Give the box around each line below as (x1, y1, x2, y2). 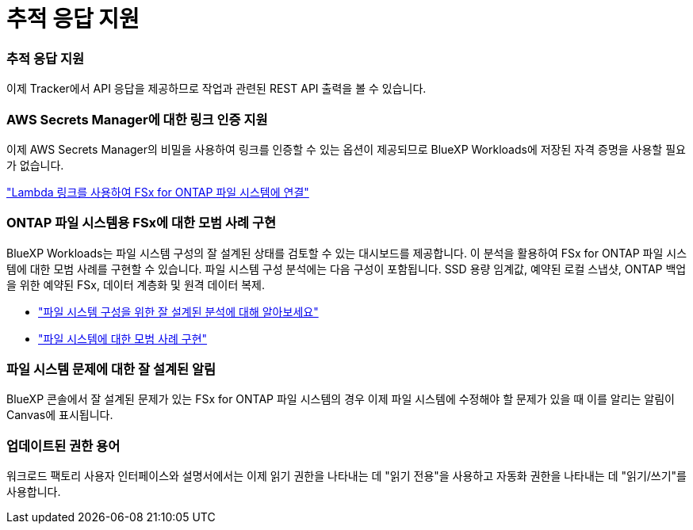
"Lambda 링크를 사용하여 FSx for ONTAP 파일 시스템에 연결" (6, 185, 309, 199)
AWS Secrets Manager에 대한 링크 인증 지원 (6, 111, 268, 128)
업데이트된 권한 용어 (6, 437, 121, 454)
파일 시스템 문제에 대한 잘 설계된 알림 (6, 361, 216, 377)
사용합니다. (6, 485, 61, 499)
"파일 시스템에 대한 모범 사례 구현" (38, 331, 208, 345)
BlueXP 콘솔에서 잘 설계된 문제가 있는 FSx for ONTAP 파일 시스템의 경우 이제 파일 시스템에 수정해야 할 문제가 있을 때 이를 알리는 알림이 (6, 392, 675, 406)
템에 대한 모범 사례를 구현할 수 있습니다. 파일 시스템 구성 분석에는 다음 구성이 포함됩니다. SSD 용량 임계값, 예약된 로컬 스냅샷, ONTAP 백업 (6, 261, 687, 276)
